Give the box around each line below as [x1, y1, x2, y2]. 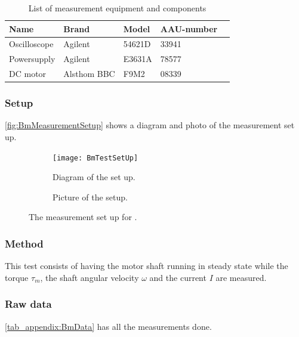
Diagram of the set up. [53, 171, 135, 183]
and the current [149, 271, 206, 283]
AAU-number [160, 22, 218, 35]
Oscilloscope [9, 38, 54, 50]
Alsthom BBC [63, 67, 115, 80]
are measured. [215, 271, 267, 283]
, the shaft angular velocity [40, 271, 139, 283]
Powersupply [9, 52, 56, 65]
